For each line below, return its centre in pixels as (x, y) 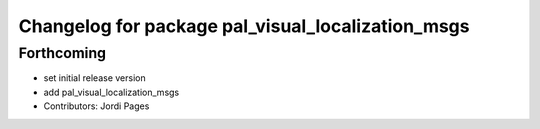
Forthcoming (62, 53)
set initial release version (94, 78)
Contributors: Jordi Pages (96, 106)
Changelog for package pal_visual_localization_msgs (244, 26)
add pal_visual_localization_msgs (111, 92)
